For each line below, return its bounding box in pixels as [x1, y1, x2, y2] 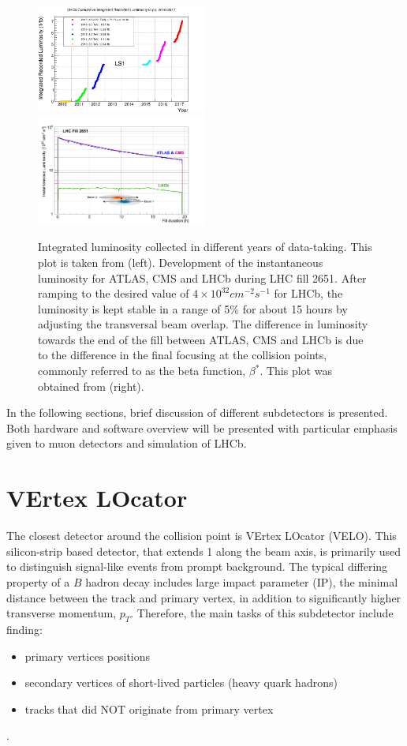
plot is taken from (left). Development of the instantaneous [38, 253, 323, 270]
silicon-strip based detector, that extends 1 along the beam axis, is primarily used [6, 542, 401, 559]
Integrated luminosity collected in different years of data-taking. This [38, 238, 372, 255]
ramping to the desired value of [38, 285, 189, 302]
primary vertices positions [24, 647, 151, 664]
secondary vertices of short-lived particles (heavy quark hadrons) [24, 674, 338, 691]
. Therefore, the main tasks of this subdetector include [130, 605, 394, 621]
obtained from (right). [38, 377, 144, 394]
